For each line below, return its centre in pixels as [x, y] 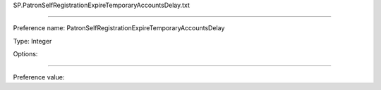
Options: [25, 54]
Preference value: [39, 77]
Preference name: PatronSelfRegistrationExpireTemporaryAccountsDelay [119, 28]
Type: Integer [32, 41]
